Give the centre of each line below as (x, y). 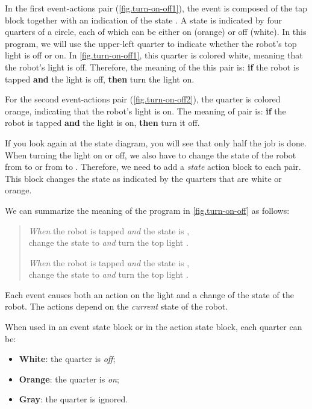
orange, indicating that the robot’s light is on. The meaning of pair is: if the (145, 111)
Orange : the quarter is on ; (69, 379)
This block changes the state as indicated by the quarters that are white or (143, 178)
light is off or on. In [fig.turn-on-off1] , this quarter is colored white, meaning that (154, 55)
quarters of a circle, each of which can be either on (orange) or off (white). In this (156, 32)
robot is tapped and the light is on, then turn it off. (102, 123)
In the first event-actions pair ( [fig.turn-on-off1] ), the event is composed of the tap (156, 8)
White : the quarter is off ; (67, 359)
